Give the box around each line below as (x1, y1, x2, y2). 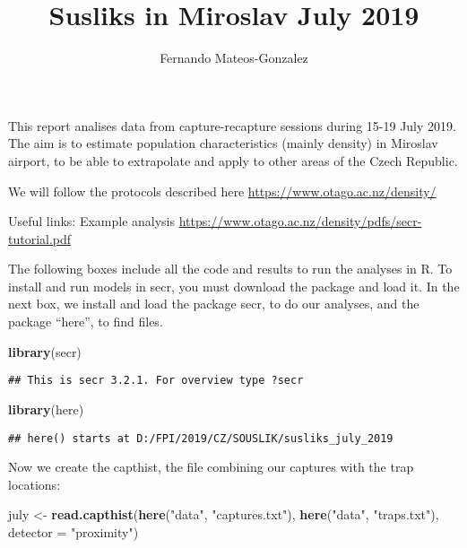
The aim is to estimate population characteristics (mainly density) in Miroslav (8, 134, 438, 152)
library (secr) (8, 342, 82, 361)
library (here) (8, 399, 84, 418)
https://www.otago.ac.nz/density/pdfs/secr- (178, 212, 422, 231)
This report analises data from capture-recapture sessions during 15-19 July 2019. (8, 116, 456, 135)
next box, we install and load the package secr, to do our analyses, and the (8, 294, 419, 313)
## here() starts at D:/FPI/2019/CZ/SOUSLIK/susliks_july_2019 (8, 431, 393, 445)
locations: (8, 474, 61, 493)
